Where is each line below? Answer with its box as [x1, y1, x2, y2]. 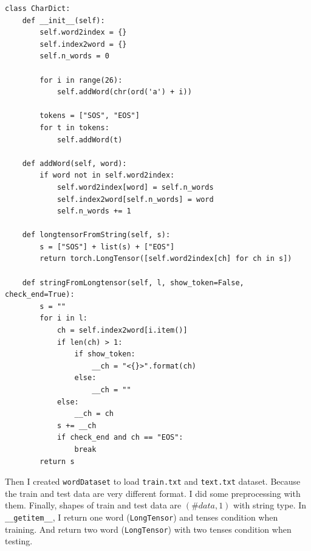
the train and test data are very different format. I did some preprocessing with [5, 487, 301, 499]
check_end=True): [5, 290, 75, 299]
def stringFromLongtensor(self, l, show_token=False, [22, 278, 244, 287]
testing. [5, 535, 33, 547]
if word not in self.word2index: [39, 171, 175, 180]
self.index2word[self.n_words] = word [56, 195, 214, 204]
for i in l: [39, 314, 88, 323]
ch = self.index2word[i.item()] [56, 326, 188, 335]
